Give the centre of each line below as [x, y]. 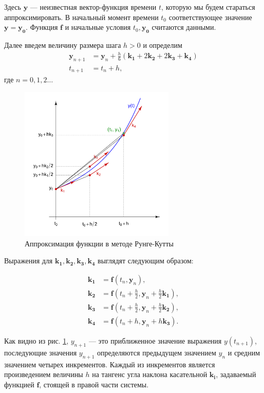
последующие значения [41, 352]
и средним [244, 352]
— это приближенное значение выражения [155, 340]
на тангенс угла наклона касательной [150, 374]
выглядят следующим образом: [146, 261]
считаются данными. [184, 27]
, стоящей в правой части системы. [94, 384]
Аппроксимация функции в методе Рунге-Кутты [99, 243]
